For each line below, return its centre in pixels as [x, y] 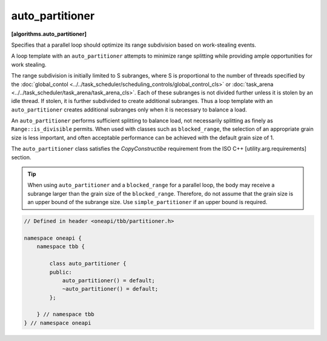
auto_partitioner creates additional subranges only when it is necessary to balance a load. [129, 110]
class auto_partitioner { [88, 264]
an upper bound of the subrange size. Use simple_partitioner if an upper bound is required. [147, 202]
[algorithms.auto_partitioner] [49, 34]
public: [61, 272]
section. [21, 157]
